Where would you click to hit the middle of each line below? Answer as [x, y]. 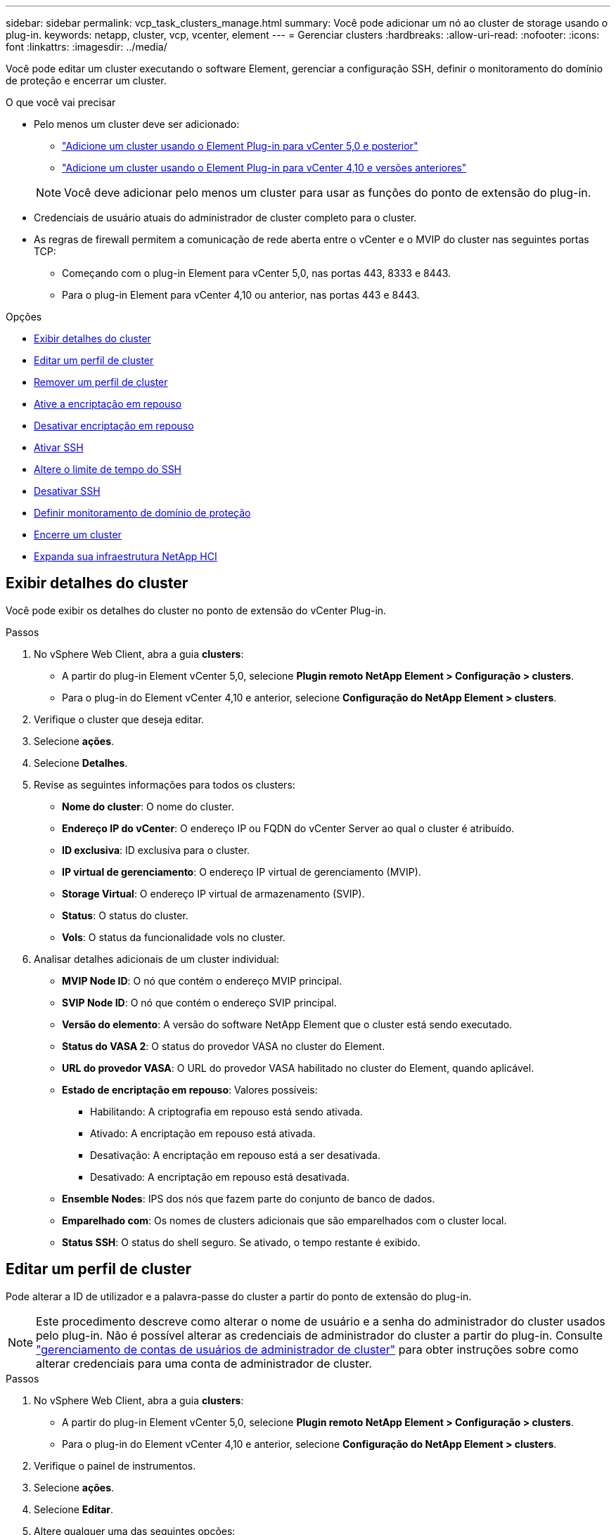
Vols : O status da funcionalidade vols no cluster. [174, 937]
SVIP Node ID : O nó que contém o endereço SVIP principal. [199, 1002]
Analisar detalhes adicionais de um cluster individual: [156, 959]
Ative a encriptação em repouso [108, 404]
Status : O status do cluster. [125, 915]
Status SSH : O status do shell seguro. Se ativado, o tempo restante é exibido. [241, 1242]
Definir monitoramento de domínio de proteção [142, 513]
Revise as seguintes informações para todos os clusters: [165, 784]
